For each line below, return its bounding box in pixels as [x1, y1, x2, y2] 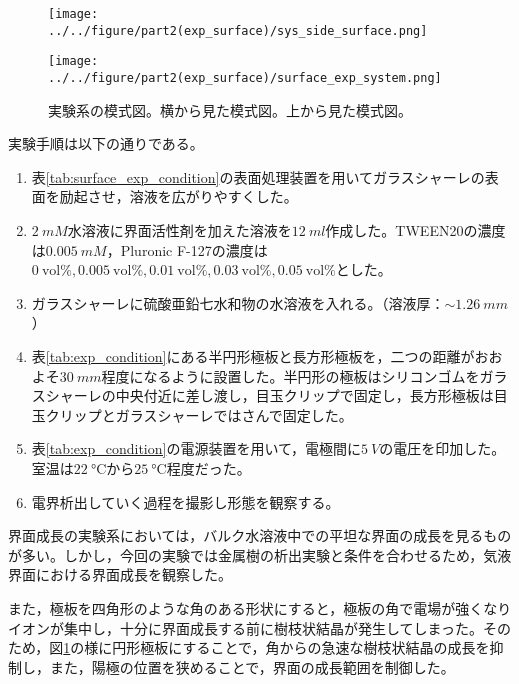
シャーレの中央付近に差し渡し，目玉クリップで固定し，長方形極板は [45, 385, 494, 406]
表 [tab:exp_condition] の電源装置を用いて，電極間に [31, 438, 362, 459]
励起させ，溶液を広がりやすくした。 [59, 186, 298, 207]
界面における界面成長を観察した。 [8, 564, 232, 585]
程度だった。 [166, 457, 251, 478]
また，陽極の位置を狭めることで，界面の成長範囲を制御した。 [49, 656, 455, 677]
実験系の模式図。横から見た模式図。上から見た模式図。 [48, 99, 412, 120]
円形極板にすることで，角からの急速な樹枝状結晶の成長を [112, 637, 490, 658]
